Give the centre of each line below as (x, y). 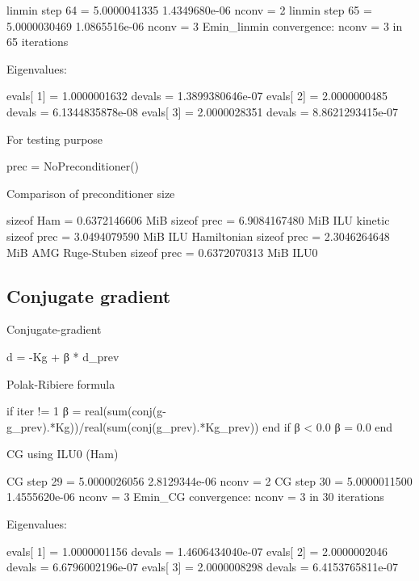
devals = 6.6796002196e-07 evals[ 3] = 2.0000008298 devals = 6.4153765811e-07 (203, 567)
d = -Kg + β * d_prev (63, 356)
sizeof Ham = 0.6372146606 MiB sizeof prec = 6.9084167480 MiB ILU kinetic (198, 220)
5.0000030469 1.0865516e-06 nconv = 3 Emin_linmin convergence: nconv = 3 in (205, 25)
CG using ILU (42, 454)
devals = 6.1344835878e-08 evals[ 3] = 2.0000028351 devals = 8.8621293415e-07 (203, 111)
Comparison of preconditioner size (91, 193)
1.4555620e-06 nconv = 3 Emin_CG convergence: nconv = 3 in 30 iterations (195, 497)
